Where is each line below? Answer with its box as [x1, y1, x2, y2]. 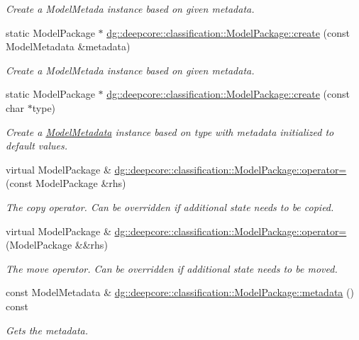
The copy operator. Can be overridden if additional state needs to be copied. [6, 199, 334, 214]
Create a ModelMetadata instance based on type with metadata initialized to [6, 124, 334, 139]
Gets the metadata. [6, 322, 89, 337]
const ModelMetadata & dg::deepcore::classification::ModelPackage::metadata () [6, 285, 354, 300]
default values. [6, 138, 67, 153]
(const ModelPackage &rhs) [6, 176, 126, 191]
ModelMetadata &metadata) [6, 39, 131, 54]
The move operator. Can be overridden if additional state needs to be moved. [6, 261, 338, 276]
